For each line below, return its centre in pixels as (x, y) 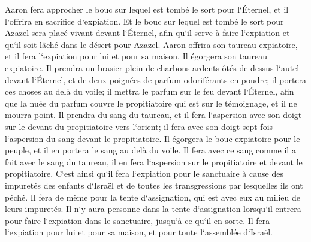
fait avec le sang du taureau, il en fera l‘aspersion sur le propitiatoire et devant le (154, 161)
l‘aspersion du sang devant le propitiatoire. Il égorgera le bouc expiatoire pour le (153, 138)
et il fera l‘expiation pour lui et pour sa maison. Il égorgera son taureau (136, 56)
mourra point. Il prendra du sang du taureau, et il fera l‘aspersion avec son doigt (153, 115)
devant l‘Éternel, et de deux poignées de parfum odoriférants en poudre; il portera (156, 79)
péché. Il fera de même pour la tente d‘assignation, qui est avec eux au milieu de (153, 197)
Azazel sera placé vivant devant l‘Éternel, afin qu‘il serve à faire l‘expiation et (147, 33)
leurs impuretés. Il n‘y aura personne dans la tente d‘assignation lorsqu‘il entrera (153, 209)
